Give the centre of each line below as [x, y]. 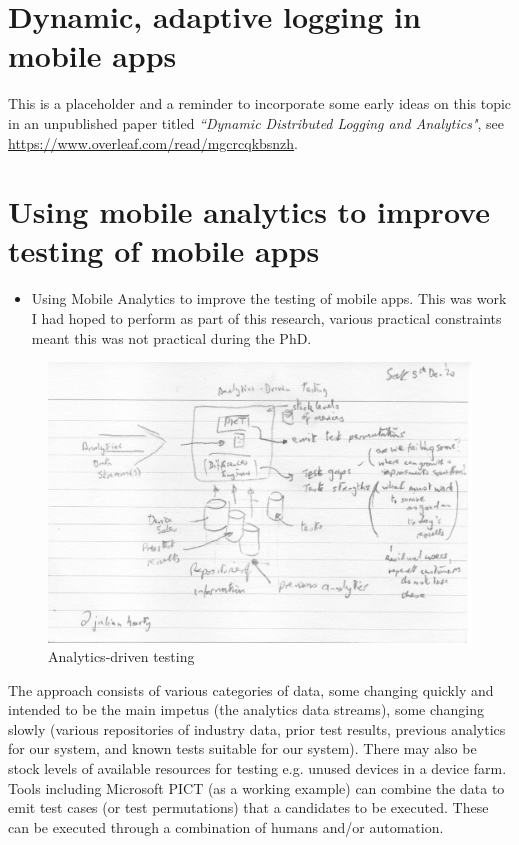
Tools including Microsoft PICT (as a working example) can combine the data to [256, 787]
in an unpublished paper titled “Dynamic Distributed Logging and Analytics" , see [256, 122]
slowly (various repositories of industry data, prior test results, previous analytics [257, 728]
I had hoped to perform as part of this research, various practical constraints [266, 318]
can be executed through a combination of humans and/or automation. [226, 826]
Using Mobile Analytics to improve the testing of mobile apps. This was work [269, 298]
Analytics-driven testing [121, 656]
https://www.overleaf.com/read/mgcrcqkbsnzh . [153, 142]
